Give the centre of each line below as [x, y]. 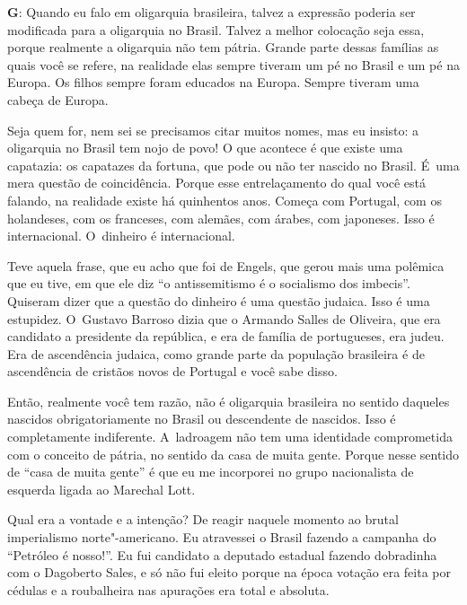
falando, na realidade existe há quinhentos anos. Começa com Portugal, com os [225, 200]
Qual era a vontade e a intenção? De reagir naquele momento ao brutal [203, 519]
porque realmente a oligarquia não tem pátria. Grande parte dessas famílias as [223, 47]
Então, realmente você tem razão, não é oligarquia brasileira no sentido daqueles [229, 401]
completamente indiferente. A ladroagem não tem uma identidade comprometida [230, 437]
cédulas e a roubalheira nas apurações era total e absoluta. [168, 589]
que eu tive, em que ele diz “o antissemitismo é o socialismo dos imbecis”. [209, 283]
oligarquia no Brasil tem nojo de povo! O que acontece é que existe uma [205, 148]
